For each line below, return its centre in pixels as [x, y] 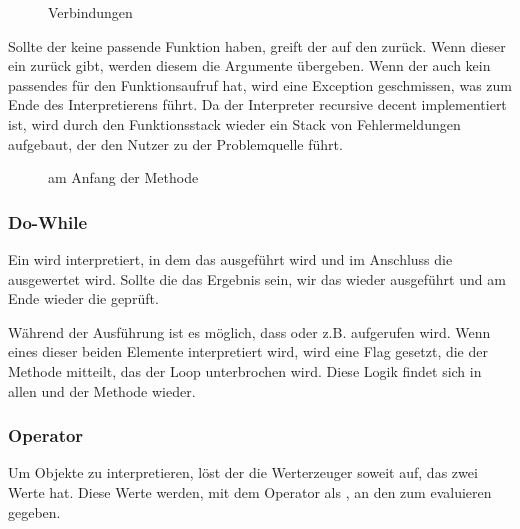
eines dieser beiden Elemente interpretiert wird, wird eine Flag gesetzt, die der [248, 351]
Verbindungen [90, 12]
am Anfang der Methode [123, 177]
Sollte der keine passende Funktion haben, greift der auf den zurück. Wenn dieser [257, 45]
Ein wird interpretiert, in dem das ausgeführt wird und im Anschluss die [230, 258]
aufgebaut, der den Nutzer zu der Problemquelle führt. [175, 143]
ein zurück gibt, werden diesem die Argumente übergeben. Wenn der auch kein [249, 65]
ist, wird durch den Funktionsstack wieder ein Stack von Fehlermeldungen [234, 123]
